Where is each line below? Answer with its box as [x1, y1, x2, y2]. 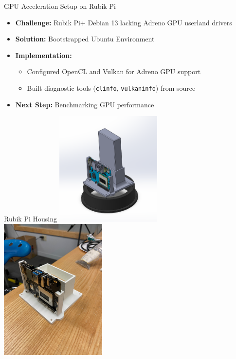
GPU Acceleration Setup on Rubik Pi [4, 1, 116, 11]
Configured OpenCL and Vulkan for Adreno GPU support [27, 66, 201, 77]
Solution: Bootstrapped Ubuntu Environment [15, 34, 155, 44]
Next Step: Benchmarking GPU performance [15, 99, 154, 109]
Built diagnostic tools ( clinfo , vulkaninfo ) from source [27, 82, 196, 93]
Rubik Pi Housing [4, 214, 57, 224]
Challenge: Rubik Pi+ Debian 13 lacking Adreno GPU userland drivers [15, 17, 232, 27]
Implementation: [15, 50, 72, 60]
